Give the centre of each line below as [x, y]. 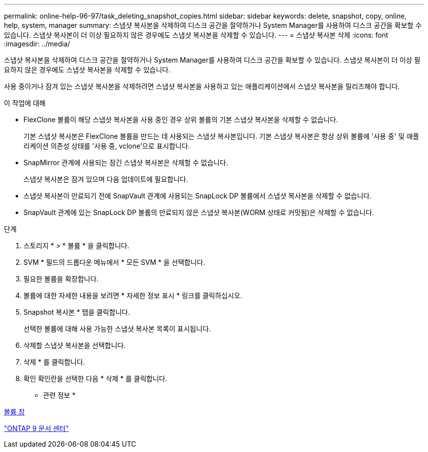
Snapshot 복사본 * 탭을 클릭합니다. [77, 312]
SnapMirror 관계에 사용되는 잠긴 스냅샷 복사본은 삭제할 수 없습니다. [126, 162]
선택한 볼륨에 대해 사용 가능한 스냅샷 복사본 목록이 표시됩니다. [117, 329]
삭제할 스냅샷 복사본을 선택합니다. [75, 345]
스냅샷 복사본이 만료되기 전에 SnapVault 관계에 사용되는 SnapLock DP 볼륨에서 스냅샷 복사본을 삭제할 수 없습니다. [198, 196]
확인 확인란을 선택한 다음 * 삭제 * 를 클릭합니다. [96, 378]
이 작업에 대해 [25, 103]
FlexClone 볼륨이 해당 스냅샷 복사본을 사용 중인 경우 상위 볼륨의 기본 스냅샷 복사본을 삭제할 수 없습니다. [181, 119]
